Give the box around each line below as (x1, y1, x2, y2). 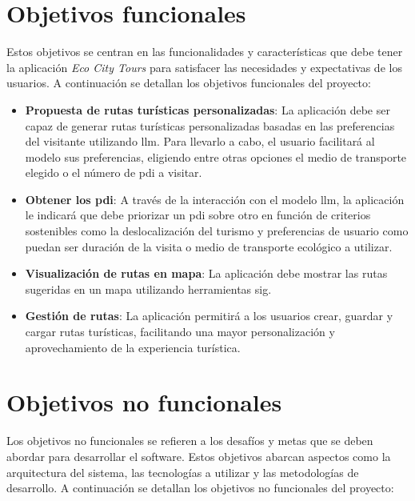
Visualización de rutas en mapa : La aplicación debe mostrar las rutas (25, 265, 388, 282)
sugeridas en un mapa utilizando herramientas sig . (25, 280, 272, 297)
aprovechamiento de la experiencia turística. (25, 339, 241, 355)
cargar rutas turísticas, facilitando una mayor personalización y (25, 323, 335, 340)
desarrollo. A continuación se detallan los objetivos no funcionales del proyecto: (6, 479, 394, 496)
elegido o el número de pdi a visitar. (25, 164, 202, 181)
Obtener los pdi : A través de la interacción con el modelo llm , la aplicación (25, 190, 405, 207)
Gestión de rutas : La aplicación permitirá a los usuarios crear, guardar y (25, 307, 393, 324)
